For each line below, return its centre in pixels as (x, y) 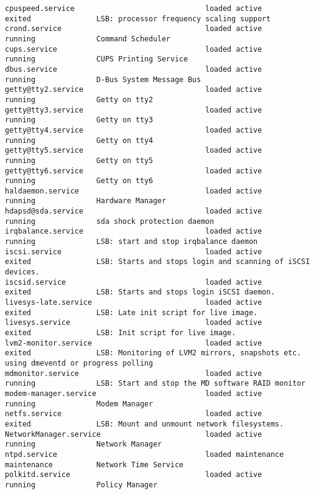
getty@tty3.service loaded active (134, 110)
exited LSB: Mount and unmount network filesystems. (145, 424)
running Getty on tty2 (79, 99)
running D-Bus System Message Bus (103, 79)
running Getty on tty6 (79, 181)
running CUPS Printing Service (96, 59)
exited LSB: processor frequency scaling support (138, 19)
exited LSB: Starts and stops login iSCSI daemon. (140, 292)
